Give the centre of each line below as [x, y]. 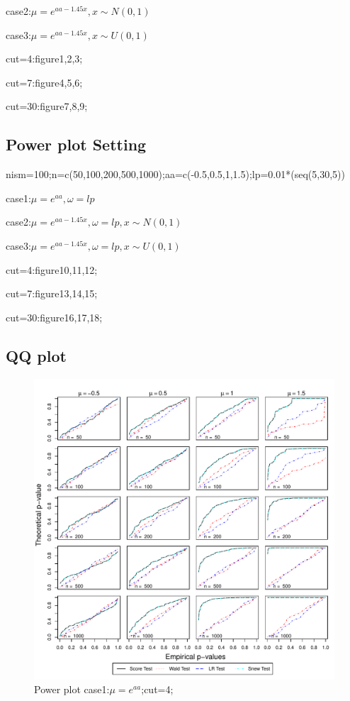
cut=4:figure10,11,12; [52, 269]
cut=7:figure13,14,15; [52, 293]
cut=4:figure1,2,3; [44, 59]
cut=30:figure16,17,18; [54, 317]
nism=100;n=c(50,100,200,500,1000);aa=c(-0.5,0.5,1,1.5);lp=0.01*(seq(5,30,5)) [175, 174]
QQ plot [36, 355]
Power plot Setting [76, 144]
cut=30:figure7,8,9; [47, 106]
